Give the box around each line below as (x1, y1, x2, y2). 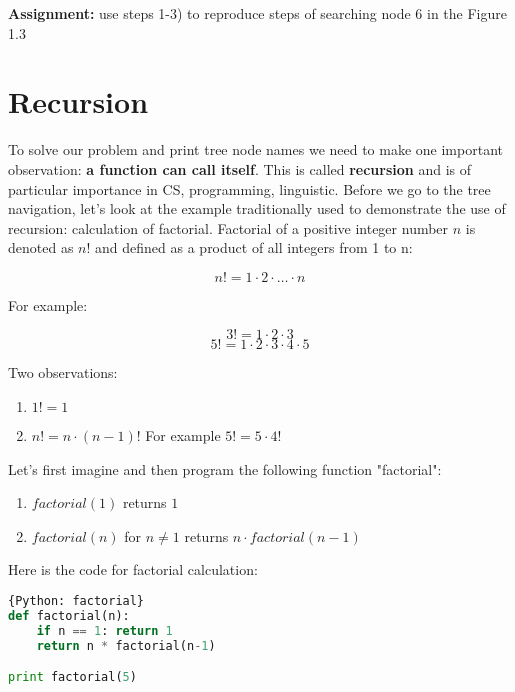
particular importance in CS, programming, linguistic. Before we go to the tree (8, 178, 491, 199)
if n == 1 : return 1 (36, 623, 173, 638)
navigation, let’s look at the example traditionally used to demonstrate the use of (8, 198, 506, 219)
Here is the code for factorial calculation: (8, 559, 258, 580)
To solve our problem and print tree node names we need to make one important (8, 139, 503, 160)
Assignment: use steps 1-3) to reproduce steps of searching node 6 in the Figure (8, 3, 507, 23)
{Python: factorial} (8, 594, 145, 609)
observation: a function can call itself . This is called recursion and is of (8, 158, 472, 179)
